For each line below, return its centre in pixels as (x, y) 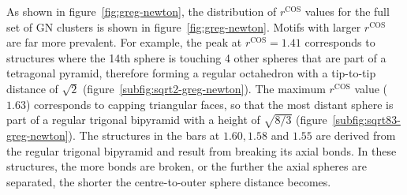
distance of (32, 88)
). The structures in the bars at (144, 135)
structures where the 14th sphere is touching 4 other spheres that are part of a (196, 57)
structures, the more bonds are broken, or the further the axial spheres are (187, 166)
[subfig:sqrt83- (366, 120)
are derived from (356, 135)
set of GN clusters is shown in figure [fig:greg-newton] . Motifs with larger (184, 26)
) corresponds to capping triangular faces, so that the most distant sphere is (209, 104)
